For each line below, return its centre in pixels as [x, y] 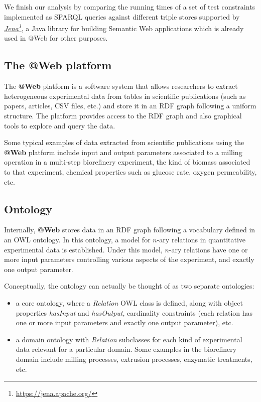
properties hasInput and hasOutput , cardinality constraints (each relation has [134, 312]
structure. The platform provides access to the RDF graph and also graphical [123, 116]
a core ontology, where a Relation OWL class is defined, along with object [129, 302]
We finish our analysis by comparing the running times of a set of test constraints [130, 7]
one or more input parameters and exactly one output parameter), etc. [124, 322]
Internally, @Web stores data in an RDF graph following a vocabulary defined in [130, 230]
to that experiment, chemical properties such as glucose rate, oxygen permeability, [130, 171]
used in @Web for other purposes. [56, 38]
